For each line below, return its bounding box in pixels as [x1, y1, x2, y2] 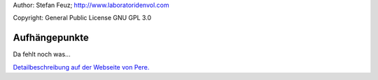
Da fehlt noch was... [13, 50, 71, 58]
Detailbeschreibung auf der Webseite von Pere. [13, 63, 150, 71]
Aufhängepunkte [13, 32, 89, 44]
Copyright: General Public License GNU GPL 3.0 [13, 14, 152, 22]
